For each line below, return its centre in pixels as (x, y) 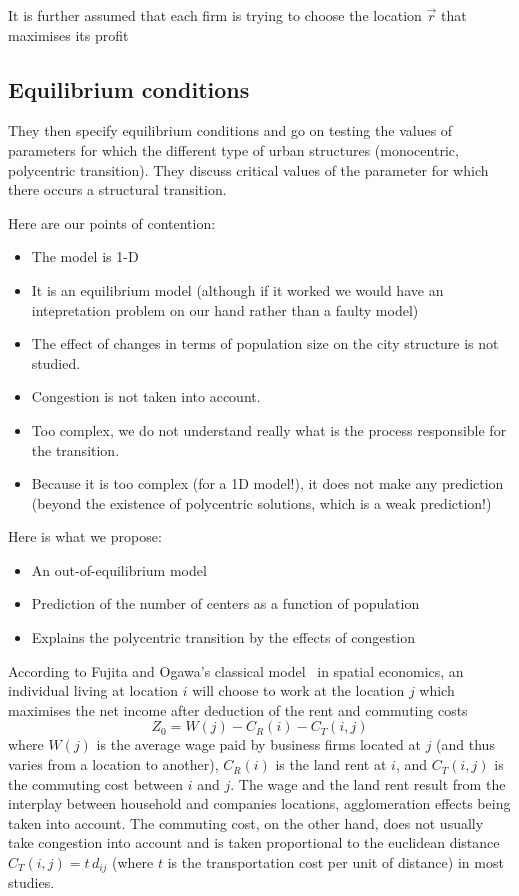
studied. (56, 362)
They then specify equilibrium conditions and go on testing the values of (230, 130)
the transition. (75, 449)
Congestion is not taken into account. (146, 396)
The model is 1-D (85, 256)
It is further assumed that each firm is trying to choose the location (215, 15)
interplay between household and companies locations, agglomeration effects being (259, 803)
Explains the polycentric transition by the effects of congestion (223, 637)
